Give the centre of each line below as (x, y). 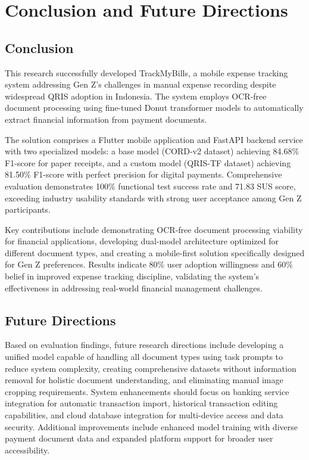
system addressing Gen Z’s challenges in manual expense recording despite (141, 84)
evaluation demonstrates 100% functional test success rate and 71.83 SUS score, (150, 186)
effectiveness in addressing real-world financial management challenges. (134, 287)
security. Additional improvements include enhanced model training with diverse (151, 426)
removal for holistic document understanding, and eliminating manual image (144, 380)
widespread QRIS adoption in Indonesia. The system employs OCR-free (136, 96)
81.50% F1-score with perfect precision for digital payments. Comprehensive (143, 174)
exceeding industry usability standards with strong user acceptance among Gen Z (153, 198)
